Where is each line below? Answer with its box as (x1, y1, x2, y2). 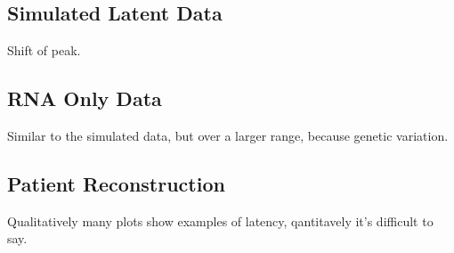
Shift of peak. (7, 41, 81, 60)
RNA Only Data (7, 85, 162, 112)
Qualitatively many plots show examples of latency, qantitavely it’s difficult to (7, 211, 434, 230)
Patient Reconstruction (7, 169, 225, 197)
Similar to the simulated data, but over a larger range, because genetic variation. (7, 126, 449, 144)
